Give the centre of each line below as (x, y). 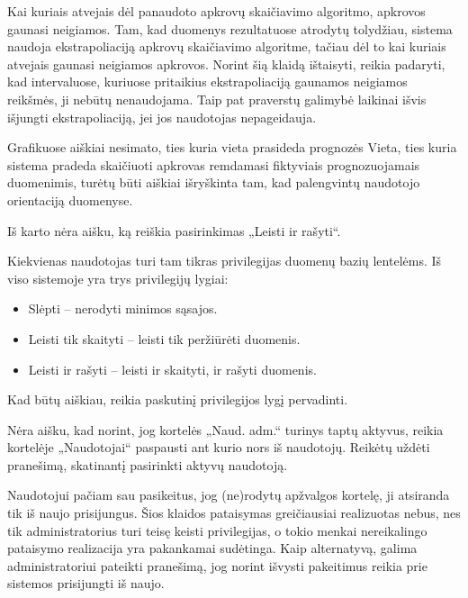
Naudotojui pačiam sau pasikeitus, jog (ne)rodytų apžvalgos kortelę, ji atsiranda (229, 495)
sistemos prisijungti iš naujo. (86, 583)
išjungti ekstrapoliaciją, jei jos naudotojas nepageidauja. (162, 117)
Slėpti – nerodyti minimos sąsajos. (123, 308)
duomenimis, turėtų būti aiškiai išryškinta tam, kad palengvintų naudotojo (214, 182)
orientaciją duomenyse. (70, 199)
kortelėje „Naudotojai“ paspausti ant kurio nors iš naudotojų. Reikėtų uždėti (219, 447)
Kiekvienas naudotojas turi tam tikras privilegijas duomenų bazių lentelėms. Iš (225, 261)
